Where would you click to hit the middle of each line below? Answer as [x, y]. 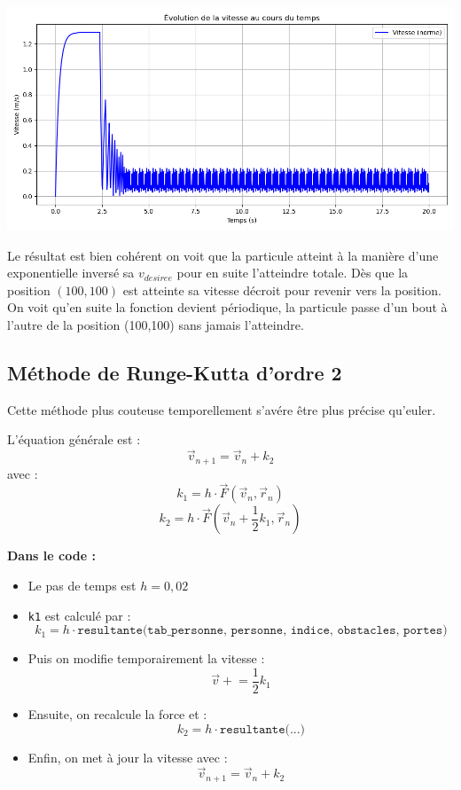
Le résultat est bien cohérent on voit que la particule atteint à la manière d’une [223, 255]
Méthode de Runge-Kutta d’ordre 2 [175, 372]
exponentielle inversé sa [71, 273]
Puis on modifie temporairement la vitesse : [146, 658]
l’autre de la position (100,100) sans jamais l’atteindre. [156, 324]
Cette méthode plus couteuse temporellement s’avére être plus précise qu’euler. [222, 409]
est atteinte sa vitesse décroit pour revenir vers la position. [282, 289]
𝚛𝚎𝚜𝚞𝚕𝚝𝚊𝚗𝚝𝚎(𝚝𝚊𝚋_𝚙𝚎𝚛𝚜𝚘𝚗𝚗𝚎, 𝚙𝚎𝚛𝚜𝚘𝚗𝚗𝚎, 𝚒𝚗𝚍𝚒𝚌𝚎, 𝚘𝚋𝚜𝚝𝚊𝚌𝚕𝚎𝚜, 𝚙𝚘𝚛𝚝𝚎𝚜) [262, 631]
